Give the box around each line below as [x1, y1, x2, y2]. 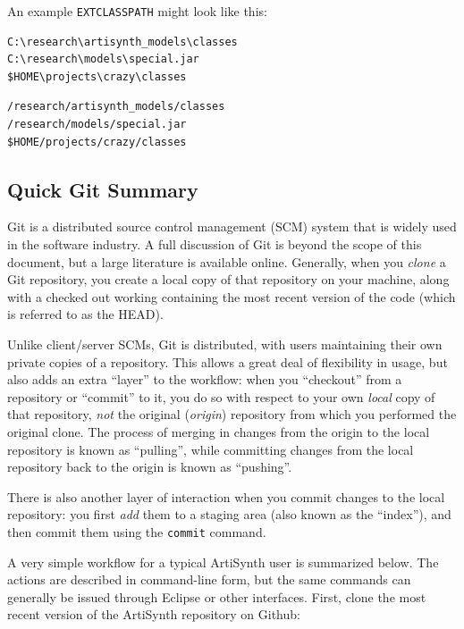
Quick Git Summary [7, 175, 198, 203]
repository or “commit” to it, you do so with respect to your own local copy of [7, 387, 435, 406]
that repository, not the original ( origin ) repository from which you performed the [7, 405, 457, 424]
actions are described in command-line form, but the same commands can [7, 570, 411, 589]
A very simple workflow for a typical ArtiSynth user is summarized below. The [7, 552, 439, 571]
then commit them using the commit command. [7, 522, 266, 541]
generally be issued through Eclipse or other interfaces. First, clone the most [7, 587, 426, 606]
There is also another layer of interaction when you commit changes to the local [7, 487, 445, 506]
